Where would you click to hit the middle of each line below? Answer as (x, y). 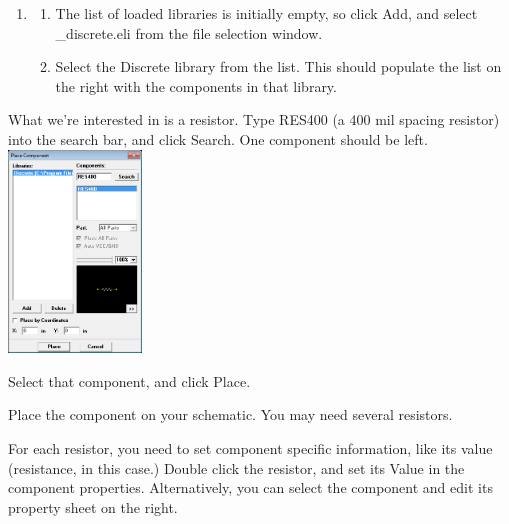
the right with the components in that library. (196, 85)
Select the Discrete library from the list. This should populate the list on (278, 66)
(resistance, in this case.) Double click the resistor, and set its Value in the (236, 467)
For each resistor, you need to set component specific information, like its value (250, 447)
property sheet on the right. (93, 506)
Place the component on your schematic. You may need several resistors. (230, 414)
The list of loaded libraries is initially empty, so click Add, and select (266, 13)
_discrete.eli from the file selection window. (189, 32)
